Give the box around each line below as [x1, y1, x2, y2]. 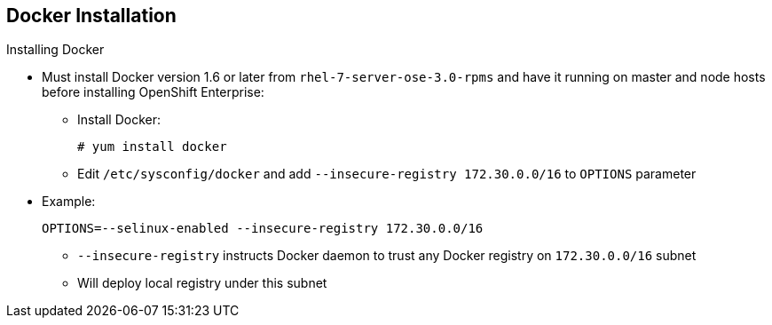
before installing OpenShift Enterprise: [42, 84, 264, 100]
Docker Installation [6, 4, 177, 27]
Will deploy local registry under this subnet [77, 275, 327, 291]
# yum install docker [77, 139, 227, 155]
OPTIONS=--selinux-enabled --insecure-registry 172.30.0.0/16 [42, 221, 484, 236]
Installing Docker [6, 42, 105, 58]
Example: [42, 194, 96, 210]
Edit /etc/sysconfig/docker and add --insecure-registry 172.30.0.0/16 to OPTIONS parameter [77, 166, 697, 182]
